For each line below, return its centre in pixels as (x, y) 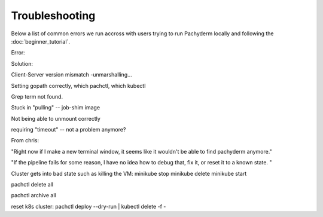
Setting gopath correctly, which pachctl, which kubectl (78, 85)
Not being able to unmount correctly (56, 118)
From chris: (25, 140)
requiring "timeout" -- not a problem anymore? (68, 130)
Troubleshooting (53, 16)
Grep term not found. (37, 96)
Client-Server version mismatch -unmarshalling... (72, 75)
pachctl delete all (32, 185)
